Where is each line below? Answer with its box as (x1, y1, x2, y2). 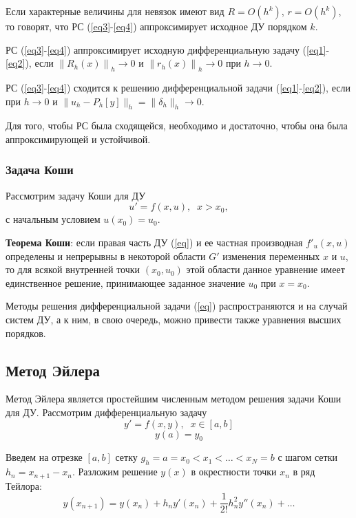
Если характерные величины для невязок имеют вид (6, 4, 224, 18)
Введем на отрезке (6, 450, 83, 464)
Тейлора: (6, 478, 42, 493)
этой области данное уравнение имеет (186, 262, 345, 277)
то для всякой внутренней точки (6, 262, 140, 277)
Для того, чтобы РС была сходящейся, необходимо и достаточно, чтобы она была (6, 118, 348, 133)
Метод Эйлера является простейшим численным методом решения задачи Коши (6, 391, 342, 406)
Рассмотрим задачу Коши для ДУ (6, 188, 146, 202)
